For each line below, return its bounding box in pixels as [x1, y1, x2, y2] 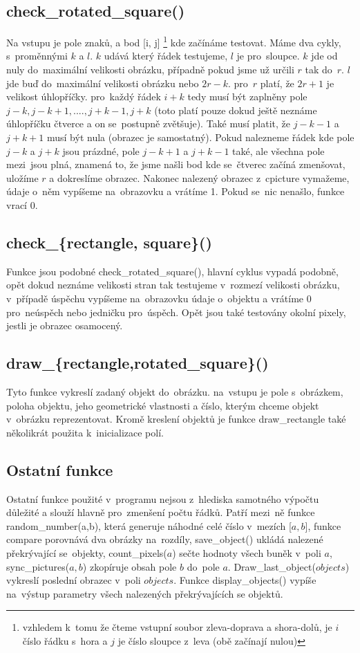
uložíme [6, 170, 39, 185]
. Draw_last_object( [227, 559, 316, 573]
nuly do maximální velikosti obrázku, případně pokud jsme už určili [6, 62, 294, 77]
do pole [187, 559, 220, 573]
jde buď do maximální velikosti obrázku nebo [6, 75, 199, 90]
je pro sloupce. [236, 48, 300, 63]
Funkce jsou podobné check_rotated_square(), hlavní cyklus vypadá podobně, [6, 264, 339, 278]
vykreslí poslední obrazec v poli [6, 573, 141, 587]
